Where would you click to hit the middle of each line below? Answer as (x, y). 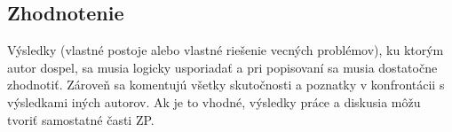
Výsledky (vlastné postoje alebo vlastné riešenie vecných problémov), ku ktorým (226, 50)
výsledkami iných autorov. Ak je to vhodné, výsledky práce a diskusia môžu (214, 101)
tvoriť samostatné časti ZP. (81, 119)
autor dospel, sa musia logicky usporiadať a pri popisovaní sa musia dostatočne (222, 67)
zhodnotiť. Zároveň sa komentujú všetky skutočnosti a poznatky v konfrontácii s (226, 85)
